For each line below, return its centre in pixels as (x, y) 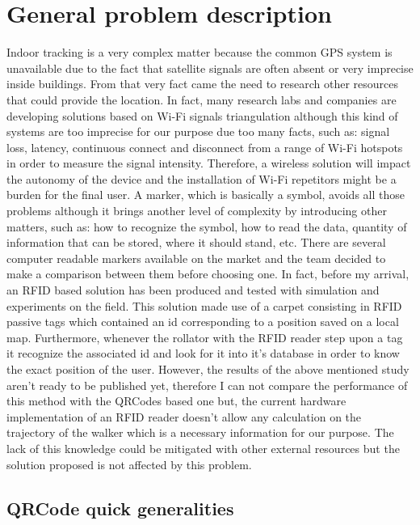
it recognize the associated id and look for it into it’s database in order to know (203, 353)
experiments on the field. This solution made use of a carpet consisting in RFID (204, 305)
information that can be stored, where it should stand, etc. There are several (196, 242)
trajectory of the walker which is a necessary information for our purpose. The (200, 432)
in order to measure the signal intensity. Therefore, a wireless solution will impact (209, 163)
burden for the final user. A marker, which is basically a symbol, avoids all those (206, 195)
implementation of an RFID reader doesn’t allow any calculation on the (184, 416)
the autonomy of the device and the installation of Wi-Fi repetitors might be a (202, 178)
